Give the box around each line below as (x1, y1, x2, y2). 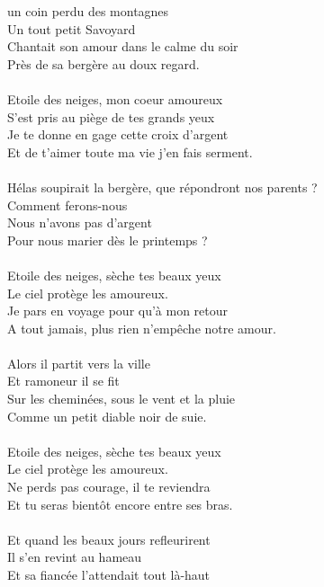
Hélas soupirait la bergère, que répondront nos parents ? (7, 177, 318, 196)
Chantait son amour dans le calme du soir (7, 37, 238, 56)
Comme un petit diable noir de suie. (7, 406, 207, 425)
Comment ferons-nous (7, 195, 128, 214)
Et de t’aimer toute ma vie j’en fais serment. (7, 142, 253, 161)
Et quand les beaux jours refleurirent (7, 529, 211, 548)
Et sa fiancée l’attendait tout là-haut (7, 565, 211, 583)
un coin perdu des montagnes (7, 2, 169, 20)
